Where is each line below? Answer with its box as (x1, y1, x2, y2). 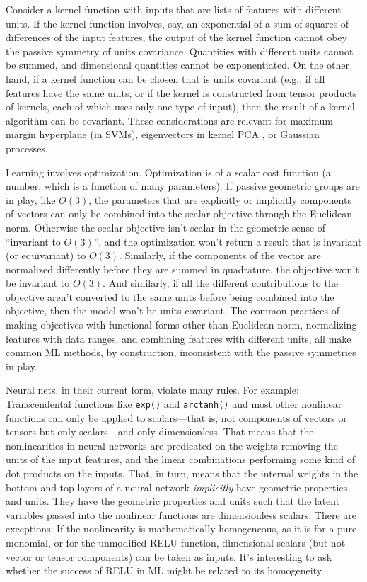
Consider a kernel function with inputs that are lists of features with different (6, 2, 342, 16)
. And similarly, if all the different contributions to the (103, 275, 338, 290)
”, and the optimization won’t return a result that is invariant (93, 234, 362, 249)
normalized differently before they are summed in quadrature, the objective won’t (6, 261, 359, 276)
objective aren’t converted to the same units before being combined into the (6, 289, 334, 304)
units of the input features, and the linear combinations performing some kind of (6, 452, 356, 467)
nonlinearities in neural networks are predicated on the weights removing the (6, 438, 338, 452)
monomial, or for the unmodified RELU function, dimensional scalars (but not (6, 535, 346, 550)
